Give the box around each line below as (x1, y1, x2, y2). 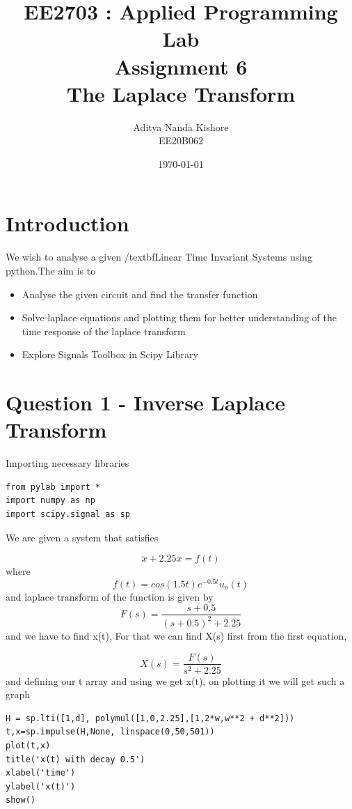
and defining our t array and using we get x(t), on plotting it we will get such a (6, 673, 345, 688)
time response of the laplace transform (22, 323, 186, 338)
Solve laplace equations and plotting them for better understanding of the (22, 310, 337, 325)
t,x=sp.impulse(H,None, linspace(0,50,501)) (6, 727, 215, 737)
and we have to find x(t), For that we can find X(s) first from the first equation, (6, 628, 347, 642)
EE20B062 (159, 133, 203, 148)
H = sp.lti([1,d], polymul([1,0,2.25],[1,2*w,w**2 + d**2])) (6, 713, 295, 723)
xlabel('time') (6, 768, 76, 778)
